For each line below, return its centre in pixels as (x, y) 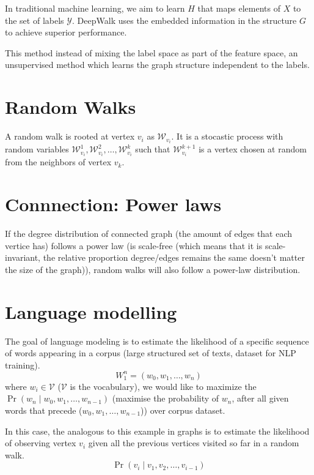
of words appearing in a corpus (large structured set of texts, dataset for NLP (151, 353)
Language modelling (91, 311)
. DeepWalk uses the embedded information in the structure (184, 20)
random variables (37, 149)
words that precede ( (44, 410)
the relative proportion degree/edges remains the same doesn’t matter (174, 257)
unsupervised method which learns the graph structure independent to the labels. (157, 65)
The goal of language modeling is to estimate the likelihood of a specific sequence (157, 341)
